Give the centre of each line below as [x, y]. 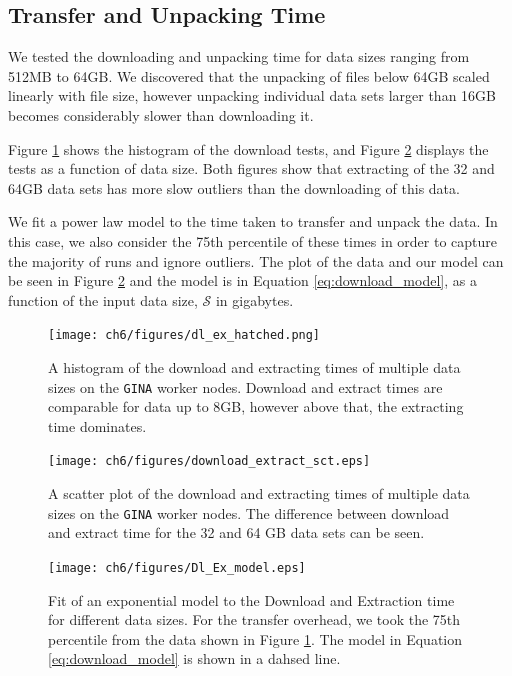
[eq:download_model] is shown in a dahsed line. [194, 658]
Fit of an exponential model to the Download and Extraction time [251, 599]
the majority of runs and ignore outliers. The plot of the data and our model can [256, 260]
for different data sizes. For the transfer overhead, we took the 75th [254, 619]
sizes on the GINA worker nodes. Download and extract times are [245, 386]
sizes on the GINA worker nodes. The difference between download [249, 512]
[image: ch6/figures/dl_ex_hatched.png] [184, 335]
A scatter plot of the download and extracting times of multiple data [259, 493]
